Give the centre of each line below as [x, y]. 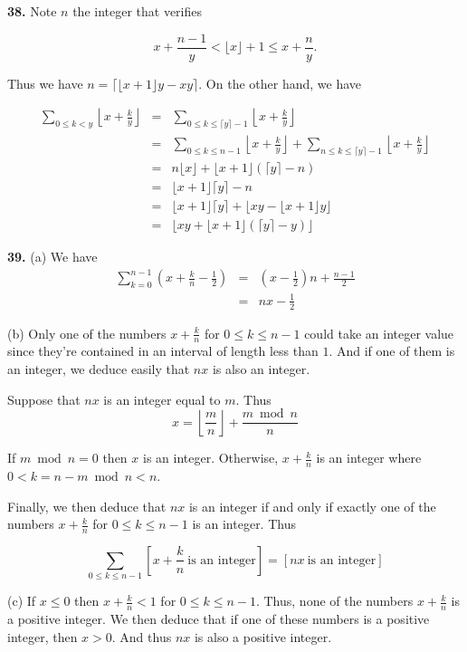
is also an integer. [261, 368]
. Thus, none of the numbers [334, 601]
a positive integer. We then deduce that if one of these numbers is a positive [219, 619]
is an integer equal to [162, 399]
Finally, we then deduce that [87, 506]
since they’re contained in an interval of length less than [163, 351]
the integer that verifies [138, 11]
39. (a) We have [52, 257]
